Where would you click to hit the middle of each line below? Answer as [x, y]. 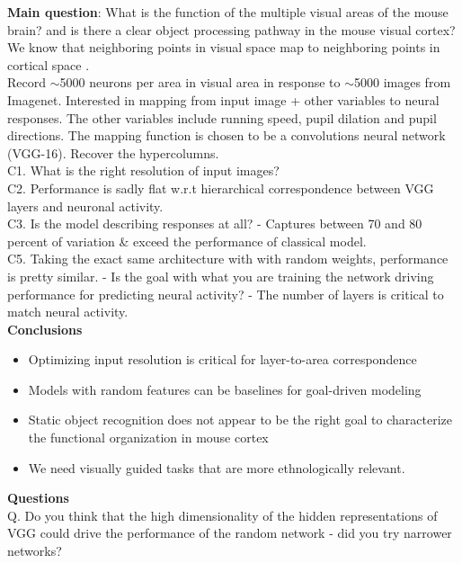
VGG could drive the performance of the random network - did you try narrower [230, 533]
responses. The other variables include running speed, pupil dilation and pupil [222, 117]
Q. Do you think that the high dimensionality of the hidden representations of [222, 515]
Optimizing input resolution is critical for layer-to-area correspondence [222, 359]
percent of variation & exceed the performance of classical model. [187, 241]
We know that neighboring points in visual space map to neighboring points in [224, 47]
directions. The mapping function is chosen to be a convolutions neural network [227, 135]
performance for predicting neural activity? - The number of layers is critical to [226, 294]
